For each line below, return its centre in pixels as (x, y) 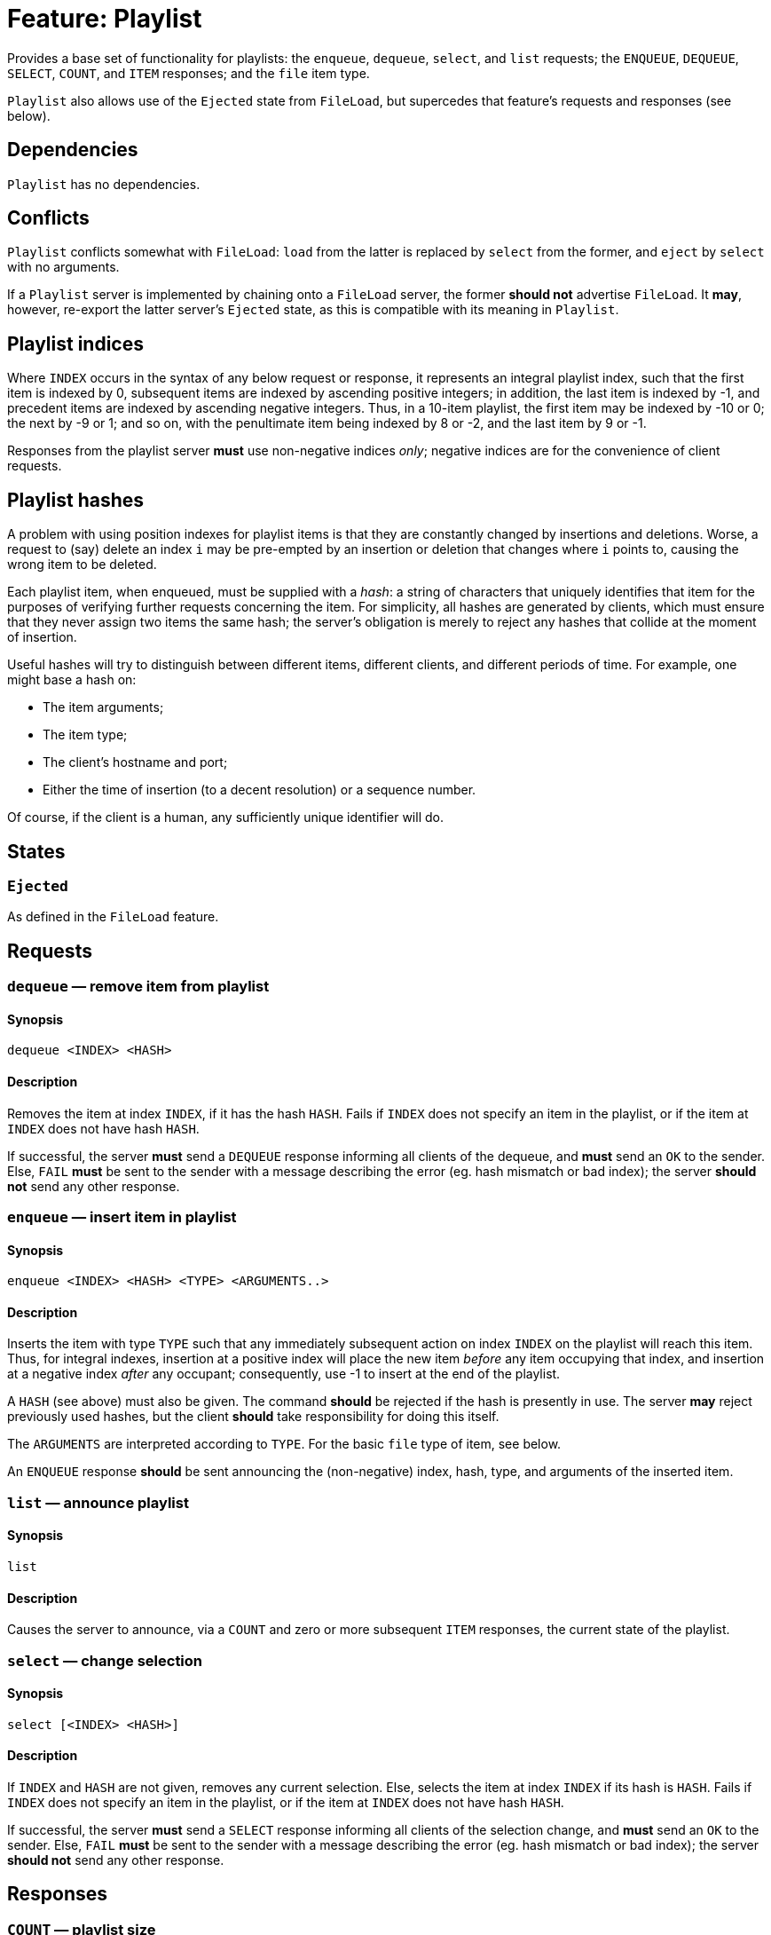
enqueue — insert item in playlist (122, 1217)
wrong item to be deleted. (82, 565)
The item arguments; (103, 707)
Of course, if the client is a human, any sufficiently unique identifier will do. (225, 817)
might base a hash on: (72, 680)
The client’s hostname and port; (135, 762)
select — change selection (105, 1660)
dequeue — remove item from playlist (138, 987)
